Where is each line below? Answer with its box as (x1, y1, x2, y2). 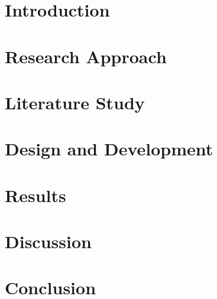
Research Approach (5, 44, 167, 68)
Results (5, 183, 66, 207)
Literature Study (5, 90, 145, 114)
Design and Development (5, 136, 213, 161)
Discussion (5, 229, 92, 253)
